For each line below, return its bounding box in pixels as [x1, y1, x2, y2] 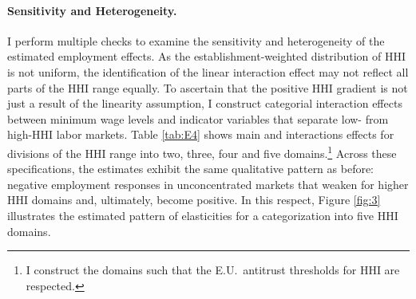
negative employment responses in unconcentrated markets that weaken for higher [7, 175, 409, 192]
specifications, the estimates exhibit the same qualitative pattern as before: [7, 160, 374, 177]
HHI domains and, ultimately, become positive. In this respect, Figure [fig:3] [7, 191, 381, 208]
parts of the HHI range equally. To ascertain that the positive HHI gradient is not [7, 79, 408, 96]
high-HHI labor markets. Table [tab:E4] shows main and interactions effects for [7, 126, 394, 143]
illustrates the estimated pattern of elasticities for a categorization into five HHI [7, 207, 398, 223]
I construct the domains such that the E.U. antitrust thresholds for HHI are [26, 262, 400, 278]
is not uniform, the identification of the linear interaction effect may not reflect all [7, 63, 409, 80]
